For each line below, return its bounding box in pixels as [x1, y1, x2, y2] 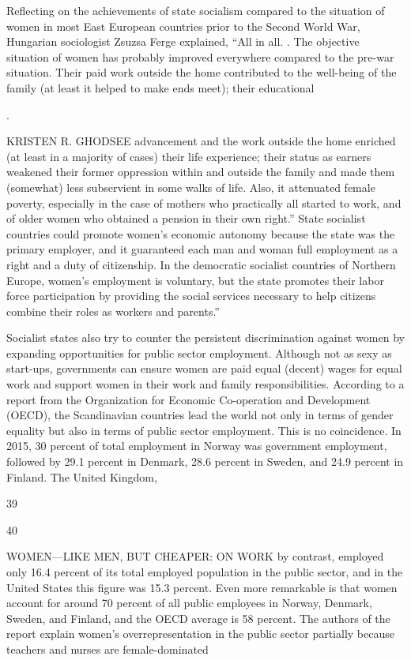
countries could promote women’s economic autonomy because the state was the [6, 225, 395, 242]
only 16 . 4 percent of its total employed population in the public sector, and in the [6, 564, 403, 579]
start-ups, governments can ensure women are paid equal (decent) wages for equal [6, 360, 402, 377]
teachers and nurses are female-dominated [6, 640, 209, 657]
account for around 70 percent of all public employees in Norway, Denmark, [6, 594, 372, 611]
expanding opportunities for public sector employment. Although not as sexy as [6, 344, 392, 361]
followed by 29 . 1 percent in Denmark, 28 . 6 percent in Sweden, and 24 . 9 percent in [6, 453, 404, 470]
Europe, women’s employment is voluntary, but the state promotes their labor [6, 272, 384, 288]
